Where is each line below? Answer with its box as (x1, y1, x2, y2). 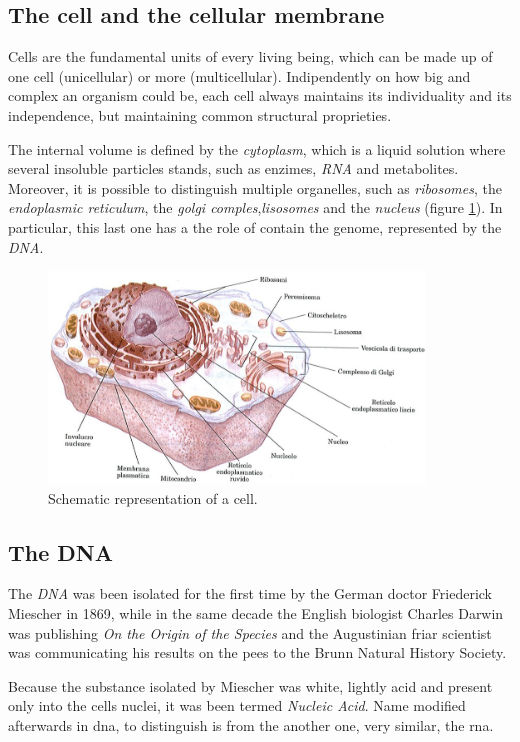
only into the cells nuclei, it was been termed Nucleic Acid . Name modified (8, 695, 466, 716)
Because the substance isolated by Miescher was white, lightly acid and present (8, 675, 493, 696)
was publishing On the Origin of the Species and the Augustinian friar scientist (8, 622, 492, 643)
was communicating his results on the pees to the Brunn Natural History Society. (8, 642, 507, 663)
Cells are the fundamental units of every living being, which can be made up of (8, 46, 493, 67)
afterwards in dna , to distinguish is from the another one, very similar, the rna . (8, 714, 494, 735)
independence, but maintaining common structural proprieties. (8, 104, 392, 125)
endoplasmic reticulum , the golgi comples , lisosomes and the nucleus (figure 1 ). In (8, 197, 503, 218)
